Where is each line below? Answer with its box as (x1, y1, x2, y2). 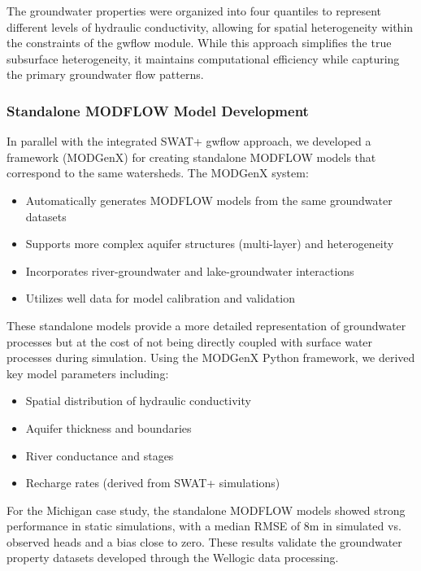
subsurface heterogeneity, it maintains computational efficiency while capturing (7, 50, 400, 67)
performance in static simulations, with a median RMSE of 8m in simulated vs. (7, 517, 401, 534)
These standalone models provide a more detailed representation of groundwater (7, 316, 406, 333)
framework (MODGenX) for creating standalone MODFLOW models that (7, 148, 376, 165)
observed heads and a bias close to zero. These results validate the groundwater (7, 533, 402, 550)
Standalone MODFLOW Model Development (7, 100, 309, 120)
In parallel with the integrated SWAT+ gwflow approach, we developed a (7, 133, 371, 150)
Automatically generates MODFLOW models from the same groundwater (25, 191, 393, 208)
